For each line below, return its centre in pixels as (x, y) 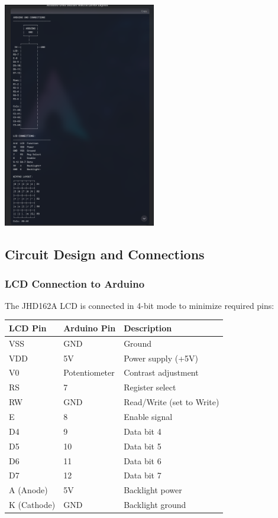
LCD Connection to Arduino (75, 283)
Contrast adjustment (161, 372)
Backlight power (153, 490)
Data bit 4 (143, 431)
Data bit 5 (143, 446)
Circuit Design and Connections (105, 254)
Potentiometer (89, 372)
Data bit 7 (143, 475)
